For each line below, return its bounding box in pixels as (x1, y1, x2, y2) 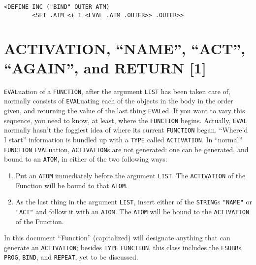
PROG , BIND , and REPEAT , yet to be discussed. (4, 252, 138, 262)
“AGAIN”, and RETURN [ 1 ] (4, 57, 206, 77)
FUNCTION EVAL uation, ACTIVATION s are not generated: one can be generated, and (4, 144, 249, 154)
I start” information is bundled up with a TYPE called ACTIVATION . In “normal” (4, 134, 242, 144)
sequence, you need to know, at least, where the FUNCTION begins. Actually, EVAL (4, 115, 247, 125)
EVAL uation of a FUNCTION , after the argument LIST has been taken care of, (4, 86, 230, 96)
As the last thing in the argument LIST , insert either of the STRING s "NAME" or (15, 197, 252, 207)
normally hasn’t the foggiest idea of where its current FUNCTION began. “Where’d (4, 125, 248, 135)
